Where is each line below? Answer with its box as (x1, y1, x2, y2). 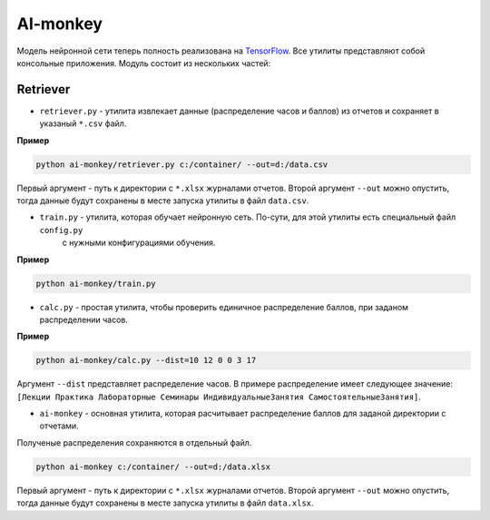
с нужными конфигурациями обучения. (62, 237, 216, 249)
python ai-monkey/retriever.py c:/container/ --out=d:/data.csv (35, 159, 328, 170)
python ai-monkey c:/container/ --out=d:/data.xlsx (35, 461, 271, 472)
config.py (39, 225, 83, 235)
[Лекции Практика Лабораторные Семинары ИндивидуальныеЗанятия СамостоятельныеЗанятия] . (16, 391, 422, 402)
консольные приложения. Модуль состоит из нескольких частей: (16, 57, 271, 68)
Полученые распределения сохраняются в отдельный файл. (16, 437, 252, 448)
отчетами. (39, 420, 79, 431)
